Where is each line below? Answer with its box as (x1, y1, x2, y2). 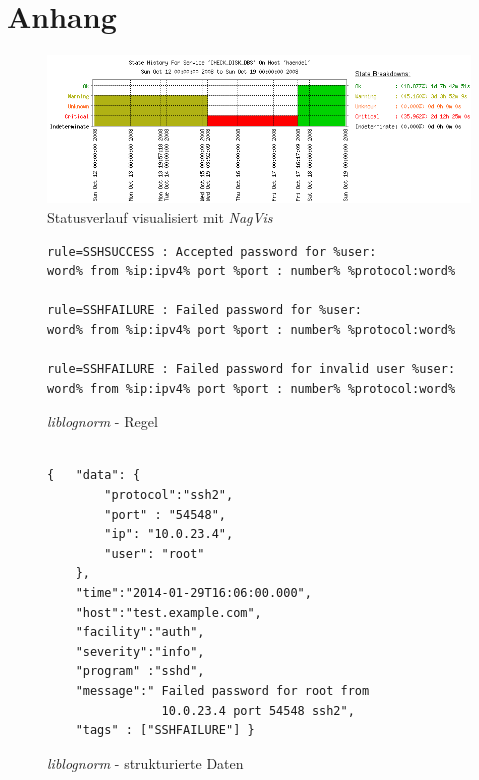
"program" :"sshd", (75, 664, 205, 679)
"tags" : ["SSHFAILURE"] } (75, 723, 255, 738)
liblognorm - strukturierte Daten (47, 752, 244, 773)
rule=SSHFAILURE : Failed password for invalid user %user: (47, 362, 456, 377)
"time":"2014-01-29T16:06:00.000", (75, 586, 312, 601)
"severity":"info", (75, 644, 205, 659)
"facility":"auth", (75, 625, 205, 640)
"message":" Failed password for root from (75, 684, 370, 698)
